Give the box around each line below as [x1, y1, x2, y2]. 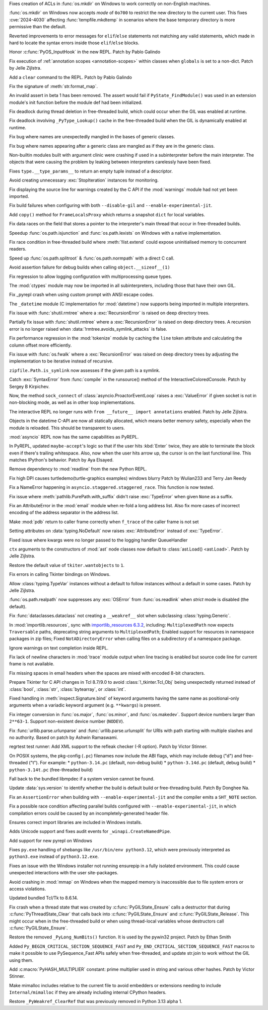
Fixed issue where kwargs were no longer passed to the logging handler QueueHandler [9, 537, 188, 543]
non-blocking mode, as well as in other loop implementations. [9, 399, 135, 405]
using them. [9, 957, 34, 963]
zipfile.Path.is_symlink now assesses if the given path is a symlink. [9, 367, 161, 373]
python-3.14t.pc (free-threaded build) [9, 766, 93, 773]
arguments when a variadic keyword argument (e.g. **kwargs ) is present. [9, 702, 161, 708]
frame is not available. [9, 661, 55, 667]
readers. [9, 246, 27, 252]
